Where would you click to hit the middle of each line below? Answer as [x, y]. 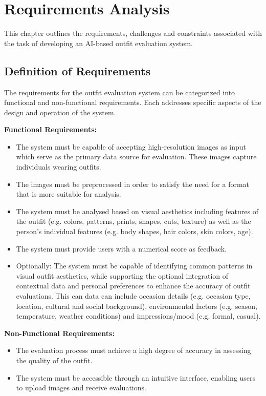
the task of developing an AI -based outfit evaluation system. [98, 43]
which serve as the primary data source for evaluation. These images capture [136, 157]
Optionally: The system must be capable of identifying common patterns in [134, 266]
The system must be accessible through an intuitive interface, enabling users [136, 377]
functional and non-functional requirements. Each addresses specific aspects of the [133, 102]
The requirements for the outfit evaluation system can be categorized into [120, 92]
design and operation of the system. [60, 112]
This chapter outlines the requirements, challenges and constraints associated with [133, 33]
